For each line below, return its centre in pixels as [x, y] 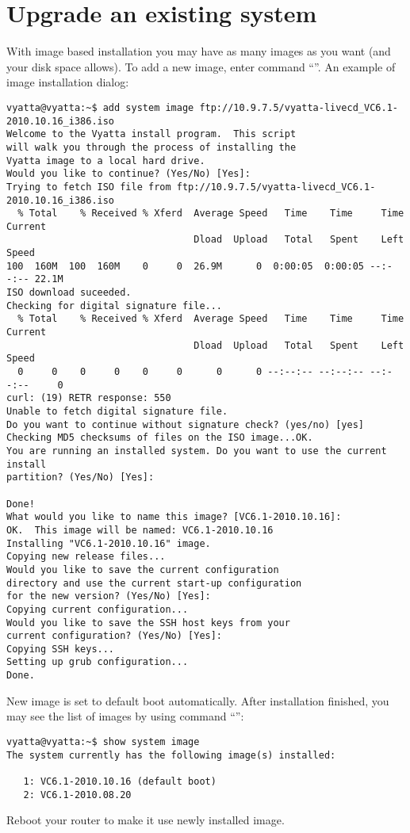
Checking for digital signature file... [115, 306]
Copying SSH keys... [61, 649]
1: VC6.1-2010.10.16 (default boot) [120, 781]
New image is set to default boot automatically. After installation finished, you [198, 700]
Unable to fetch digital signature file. [117, 411]
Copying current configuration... [98, 609]
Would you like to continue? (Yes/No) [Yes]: [128, 174]
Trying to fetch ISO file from [89, 187]
